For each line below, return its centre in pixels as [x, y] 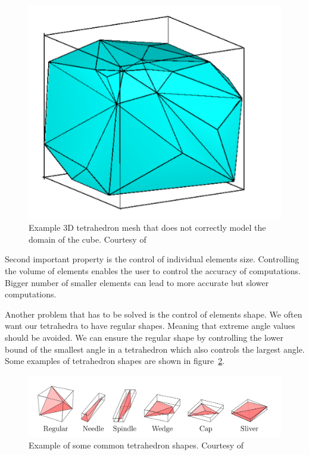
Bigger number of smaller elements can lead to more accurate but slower [137, 282]
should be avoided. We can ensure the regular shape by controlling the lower [144, 337]
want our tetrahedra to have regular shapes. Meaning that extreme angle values [150, 326]
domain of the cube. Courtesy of [88, 239]
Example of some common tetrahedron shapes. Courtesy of [136, 445]
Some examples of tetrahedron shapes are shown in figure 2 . [115, 361]
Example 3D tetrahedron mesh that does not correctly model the [147, 227]
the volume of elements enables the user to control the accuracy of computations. [153, 271]
